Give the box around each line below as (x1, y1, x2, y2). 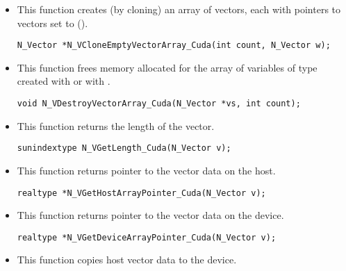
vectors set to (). (17, 15, 88, 30)
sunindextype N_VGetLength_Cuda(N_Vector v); (17, 143, 231, 154)
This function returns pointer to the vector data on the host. (17, 163, 276, 177)
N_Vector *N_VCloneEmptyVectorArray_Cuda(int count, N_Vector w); (17, 40, 331, 51)
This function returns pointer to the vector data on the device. (17, 208, 284, 222)
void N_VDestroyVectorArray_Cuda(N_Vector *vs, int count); (17, 99, 301, 109)
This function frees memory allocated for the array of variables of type (17, 60, 318, 74)
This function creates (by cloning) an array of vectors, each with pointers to (17, 2, 341, 16)
